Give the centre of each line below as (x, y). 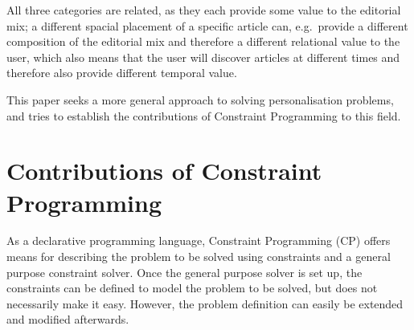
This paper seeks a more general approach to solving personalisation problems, (200, 99)
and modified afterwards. (68, 319)
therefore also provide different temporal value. (122, 73)
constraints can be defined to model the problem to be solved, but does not (192, 288)
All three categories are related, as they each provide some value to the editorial (204, 10)
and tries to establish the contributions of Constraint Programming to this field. (204, 115)
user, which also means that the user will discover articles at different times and (203, 57)
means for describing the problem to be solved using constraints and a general (199, 257)
